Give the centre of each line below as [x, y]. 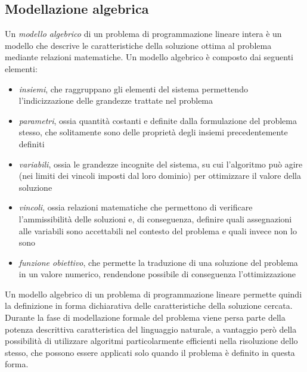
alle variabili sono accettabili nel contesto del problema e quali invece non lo [158, 230]
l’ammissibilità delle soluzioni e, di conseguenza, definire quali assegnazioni [155, 218]
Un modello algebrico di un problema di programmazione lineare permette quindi [153, 294]
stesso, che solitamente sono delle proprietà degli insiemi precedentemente [153, 132]
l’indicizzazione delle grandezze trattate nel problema [116, 100]
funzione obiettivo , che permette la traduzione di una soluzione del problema [158, 262]
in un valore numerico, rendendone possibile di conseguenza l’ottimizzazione [157, 274]
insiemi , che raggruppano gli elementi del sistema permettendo [133, 89]
